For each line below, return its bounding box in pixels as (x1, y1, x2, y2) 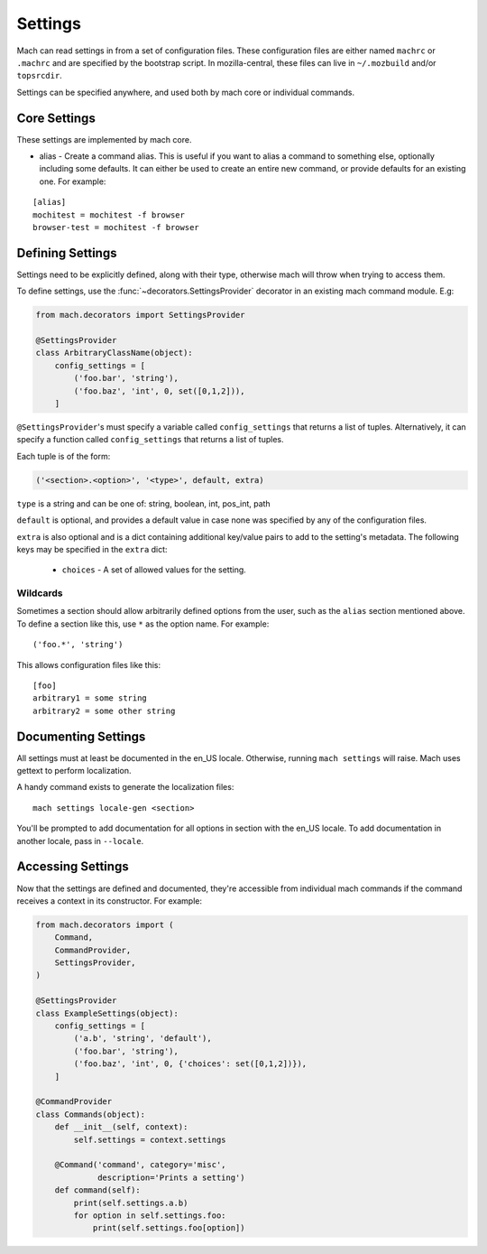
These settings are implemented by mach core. (16, 134, 192, 144)
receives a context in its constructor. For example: (16, 895, 203, 906)
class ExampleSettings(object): (35, 1008, 179, 1018)
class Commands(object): (35, 1109, 146, 1119)
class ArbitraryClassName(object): (35, 348, 193, 358)
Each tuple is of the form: (16, 451, 111, 461)
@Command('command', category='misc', (54, 1160, 226, 1170)
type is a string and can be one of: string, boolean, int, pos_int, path (16, 497, 271, 509)
